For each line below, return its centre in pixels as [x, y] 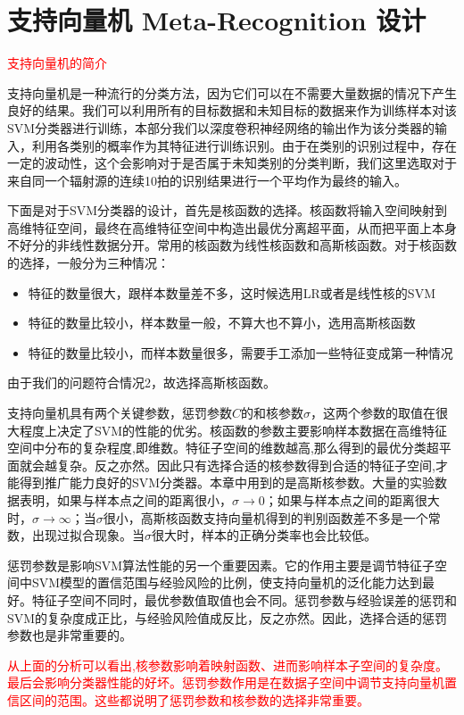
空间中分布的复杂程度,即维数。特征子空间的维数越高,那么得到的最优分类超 [223, 448]
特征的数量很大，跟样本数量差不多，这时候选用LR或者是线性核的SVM [232, 292]
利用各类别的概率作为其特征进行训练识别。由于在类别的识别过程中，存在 [244, 145]
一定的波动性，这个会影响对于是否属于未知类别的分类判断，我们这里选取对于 [232, 163]
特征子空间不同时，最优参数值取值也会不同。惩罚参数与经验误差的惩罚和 [244, 599]
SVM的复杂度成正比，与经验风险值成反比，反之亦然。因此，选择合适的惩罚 [228, 617]
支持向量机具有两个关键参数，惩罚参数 [120, 413]
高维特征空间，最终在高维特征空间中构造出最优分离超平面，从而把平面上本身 [232, 227]
